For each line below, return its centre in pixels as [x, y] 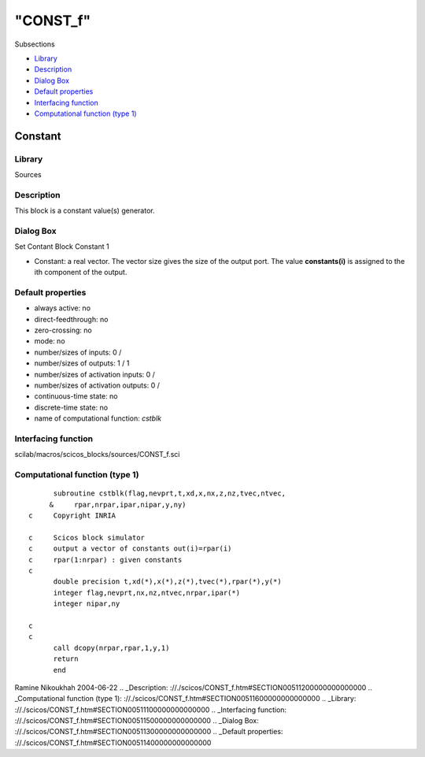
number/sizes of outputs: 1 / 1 [82, 363]
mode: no [50, 341]
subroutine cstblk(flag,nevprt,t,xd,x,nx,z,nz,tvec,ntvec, [170, 494]
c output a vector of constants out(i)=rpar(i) [130, 549]
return [66, 659]
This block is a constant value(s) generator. [85, 211]
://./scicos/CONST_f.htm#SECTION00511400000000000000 [113, 742]
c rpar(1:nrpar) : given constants [105, 560]
